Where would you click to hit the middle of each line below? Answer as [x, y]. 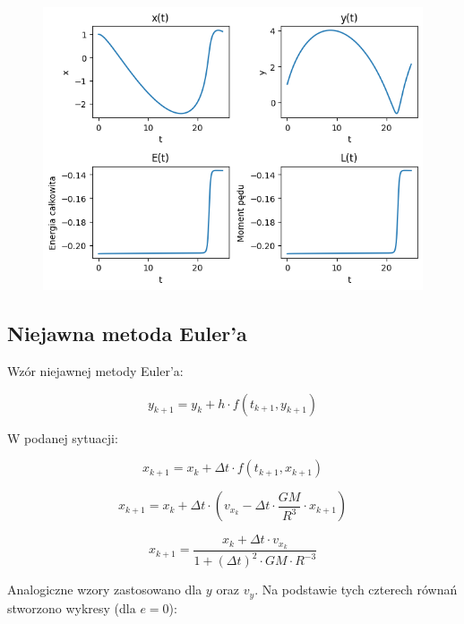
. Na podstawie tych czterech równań [356, 590]
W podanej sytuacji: [63, 437]
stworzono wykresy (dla [72, 607]
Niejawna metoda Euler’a [127, 333]
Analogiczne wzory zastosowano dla [105, 590]
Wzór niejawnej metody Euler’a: [95, 370]
